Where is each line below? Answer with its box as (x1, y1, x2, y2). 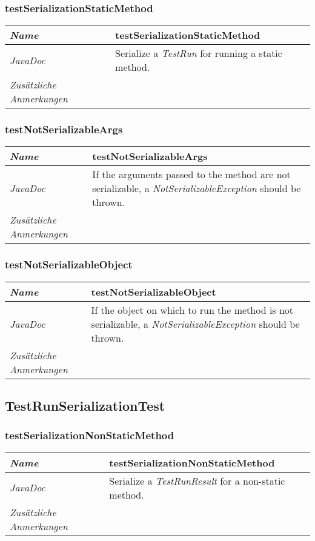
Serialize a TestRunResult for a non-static (109, 473, 285, 488)
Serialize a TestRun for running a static (115, 46, 282, 61)
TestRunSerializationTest (5, 396, 165, 415)
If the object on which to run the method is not (91, 302, 294, 317)
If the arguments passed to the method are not (92, 167, 291, 182)
